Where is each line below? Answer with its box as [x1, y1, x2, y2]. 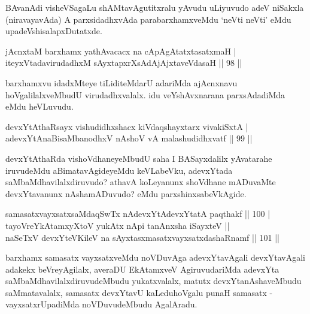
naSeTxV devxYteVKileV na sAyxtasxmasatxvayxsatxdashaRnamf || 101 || [5, 231, 279, 243]
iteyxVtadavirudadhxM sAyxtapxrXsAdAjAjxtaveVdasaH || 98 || [5, 56, 242, 69]
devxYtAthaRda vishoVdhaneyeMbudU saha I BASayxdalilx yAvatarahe [5, 152, 272, 164]
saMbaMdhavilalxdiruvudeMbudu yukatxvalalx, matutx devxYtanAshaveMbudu [5, 274, 302, 287]
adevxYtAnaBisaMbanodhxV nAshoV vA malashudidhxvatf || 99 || [5, 132, 253, 144]
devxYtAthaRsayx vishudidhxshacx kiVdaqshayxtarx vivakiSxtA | [5, 120, 248, 132]
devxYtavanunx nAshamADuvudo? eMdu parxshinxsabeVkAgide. [5, 187, 247, 200]
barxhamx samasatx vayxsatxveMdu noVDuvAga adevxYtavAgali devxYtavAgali [5, 251, 306, 264]
